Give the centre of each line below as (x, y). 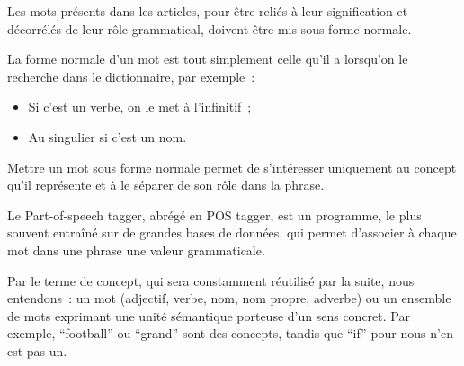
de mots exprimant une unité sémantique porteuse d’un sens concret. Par (209, 315)
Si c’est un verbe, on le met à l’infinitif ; (140, 107)
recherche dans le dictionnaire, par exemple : (131, 76)
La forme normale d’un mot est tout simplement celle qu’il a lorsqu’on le (208, 59)
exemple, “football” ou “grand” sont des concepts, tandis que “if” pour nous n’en (230, 333)
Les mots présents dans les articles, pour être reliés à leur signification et (208, 11)
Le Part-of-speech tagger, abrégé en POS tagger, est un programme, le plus (214, 214)
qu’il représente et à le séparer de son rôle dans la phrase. (166, 185)
